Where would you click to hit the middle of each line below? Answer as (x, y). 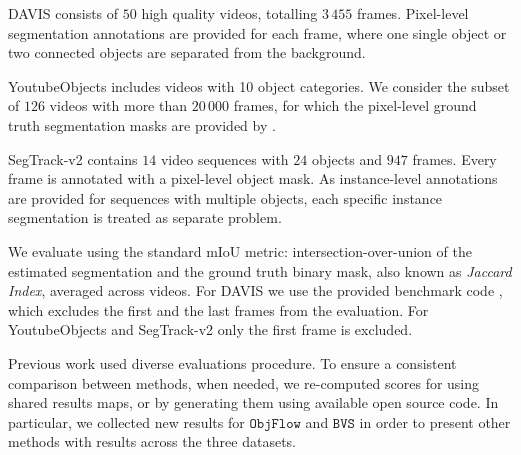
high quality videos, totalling (229, 13)
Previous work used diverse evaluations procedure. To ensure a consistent (232, 362)
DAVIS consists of (63, 13)
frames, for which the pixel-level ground (355, 105)
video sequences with (224, 158)
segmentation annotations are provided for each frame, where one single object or (257, 32)
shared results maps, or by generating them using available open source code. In (253, 402)
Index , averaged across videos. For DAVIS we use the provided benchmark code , (255, 290)
